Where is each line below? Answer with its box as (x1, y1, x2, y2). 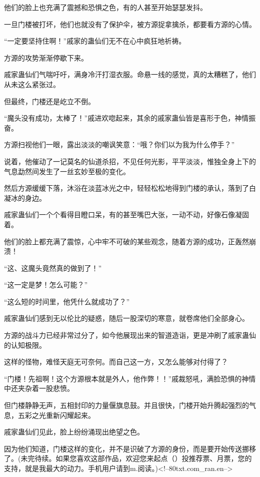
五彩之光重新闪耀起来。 (17, 409, 95, 420)
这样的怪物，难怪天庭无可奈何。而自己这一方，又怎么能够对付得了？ (4, 356, 228, 367)
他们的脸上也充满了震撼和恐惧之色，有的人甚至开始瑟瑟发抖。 (4, 2, 207, 12)
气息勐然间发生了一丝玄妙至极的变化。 (4, 166, 130, 176)
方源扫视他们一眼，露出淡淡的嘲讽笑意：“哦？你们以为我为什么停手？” (4, 139, 235, 150)
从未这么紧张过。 (4, 79, 60, 89)
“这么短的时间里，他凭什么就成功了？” (4, 296, 130, 306)
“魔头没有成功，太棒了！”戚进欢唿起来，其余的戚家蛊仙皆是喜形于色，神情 (4, 113, 249, 123)
